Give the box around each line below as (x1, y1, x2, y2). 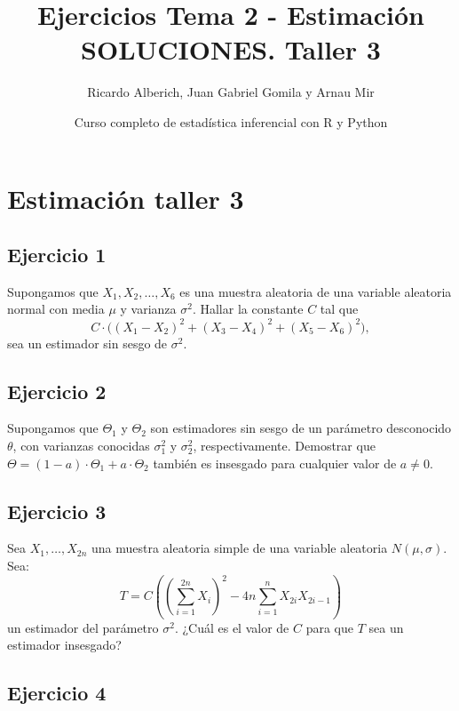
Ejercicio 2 (7, 377, 107, 404)
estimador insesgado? (7, 635, 122, 654)
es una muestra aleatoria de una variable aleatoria (179, 282, 452, 300)
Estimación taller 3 (7, 180, 244, 216)
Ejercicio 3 (7, 497, 107, 524)
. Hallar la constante (192, 300, 304, 318)
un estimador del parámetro (7, 618, 159, 636)
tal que (320, 300, 359, 318)
